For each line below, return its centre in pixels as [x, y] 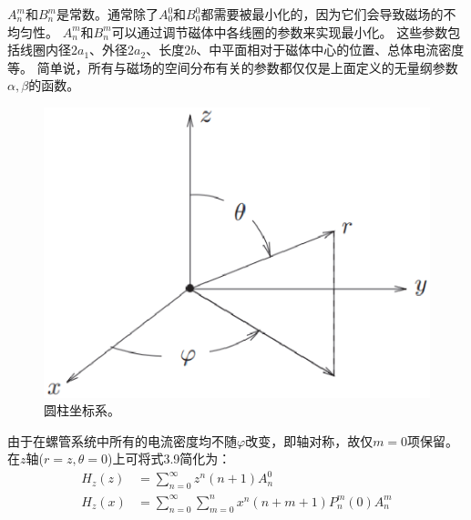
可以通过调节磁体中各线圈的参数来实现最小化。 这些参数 [280, 31]
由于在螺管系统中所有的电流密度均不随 [122, 440]
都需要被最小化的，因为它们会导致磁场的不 [328, 14]
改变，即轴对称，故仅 [309, 440]
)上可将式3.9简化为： [169, 459]
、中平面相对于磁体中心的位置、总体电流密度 [330, 50]
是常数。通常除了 [107, 14]
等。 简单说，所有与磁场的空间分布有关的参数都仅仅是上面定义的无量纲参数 [233, 67]
